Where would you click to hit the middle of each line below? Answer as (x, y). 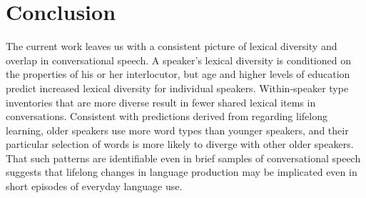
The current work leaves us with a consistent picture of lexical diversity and (172, 46)
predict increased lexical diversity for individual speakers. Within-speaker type (177, 88)
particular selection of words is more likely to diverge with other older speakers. (180, 144)
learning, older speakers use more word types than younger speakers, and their (177, 130)
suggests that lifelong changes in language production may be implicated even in (182, 172)
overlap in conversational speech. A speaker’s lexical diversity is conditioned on (178, 60)
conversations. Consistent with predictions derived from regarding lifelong (167, 116)
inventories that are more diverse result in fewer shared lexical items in (161, 102)
